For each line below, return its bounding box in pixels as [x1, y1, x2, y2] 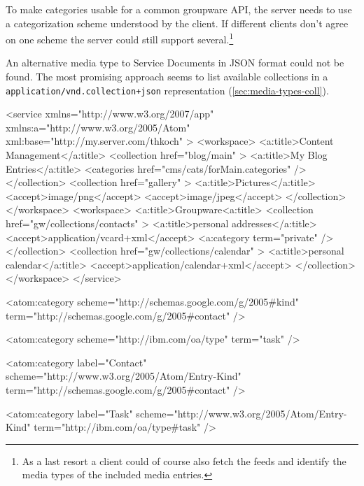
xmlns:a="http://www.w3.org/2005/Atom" [6, 120, 190, 134]
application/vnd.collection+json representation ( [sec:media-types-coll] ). [6, 83, 329, 97]
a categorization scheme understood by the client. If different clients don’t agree [6, 15, 349, 30]
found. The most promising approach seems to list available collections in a [6, 69, 328, 84]
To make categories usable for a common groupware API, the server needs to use [6, 2, 352, 16]
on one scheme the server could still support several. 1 [6, 30, 234, 46]
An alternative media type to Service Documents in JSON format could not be [6, 55, 344, 70]
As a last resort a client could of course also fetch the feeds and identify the [22, 453, 346, 468]
